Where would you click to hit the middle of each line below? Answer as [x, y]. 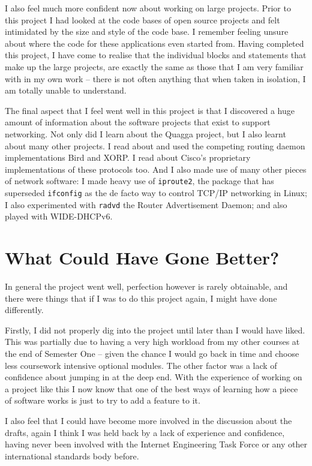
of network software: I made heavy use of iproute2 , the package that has [139, 181]
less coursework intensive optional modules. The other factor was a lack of [141, 365]
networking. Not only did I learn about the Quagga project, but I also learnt [145, 133]
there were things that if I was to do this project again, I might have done [141, 298]
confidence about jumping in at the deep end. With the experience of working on [154, 377]
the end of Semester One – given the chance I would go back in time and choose [152, 353]
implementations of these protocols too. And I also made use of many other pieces [156, 169]
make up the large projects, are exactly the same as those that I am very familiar [154, 66]
